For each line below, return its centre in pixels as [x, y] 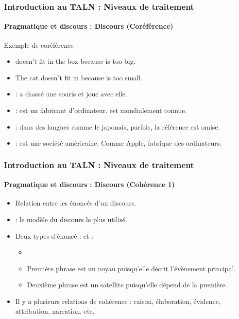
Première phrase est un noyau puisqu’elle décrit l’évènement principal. [131, 268]
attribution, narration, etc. [55, 310]
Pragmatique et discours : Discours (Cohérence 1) [89, 184]
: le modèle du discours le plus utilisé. [71, 219]
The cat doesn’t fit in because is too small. [79, 77]
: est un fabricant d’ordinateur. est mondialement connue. [101, 110]
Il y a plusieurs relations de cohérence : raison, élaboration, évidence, [118, 301]
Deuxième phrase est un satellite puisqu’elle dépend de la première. [127, 285]
